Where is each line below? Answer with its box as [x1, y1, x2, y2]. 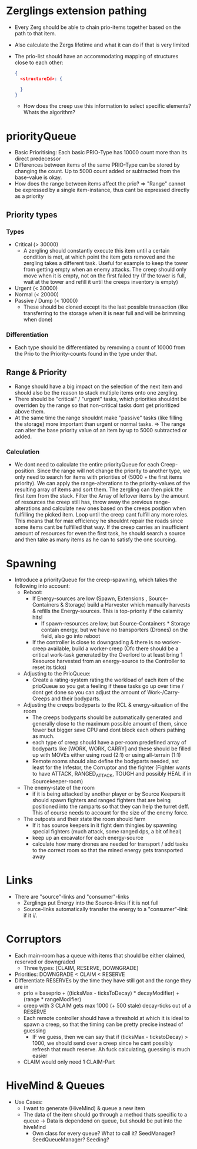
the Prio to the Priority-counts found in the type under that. [14, 350, 158, 357]
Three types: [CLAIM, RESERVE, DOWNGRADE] [23, 965, 139, 972]
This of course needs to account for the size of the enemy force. [32, 809, 189, 816]
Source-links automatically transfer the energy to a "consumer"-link [23, 906, 188, 913]
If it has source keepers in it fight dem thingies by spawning [32, 822, 178, 829]
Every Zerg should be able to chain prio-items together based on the [14, 24, 181, 31]
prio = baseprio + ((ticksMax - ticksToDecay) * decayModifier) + [23, 989, 180, 996]
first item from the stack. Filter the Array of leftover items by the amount [14, 492, 189, 499]
